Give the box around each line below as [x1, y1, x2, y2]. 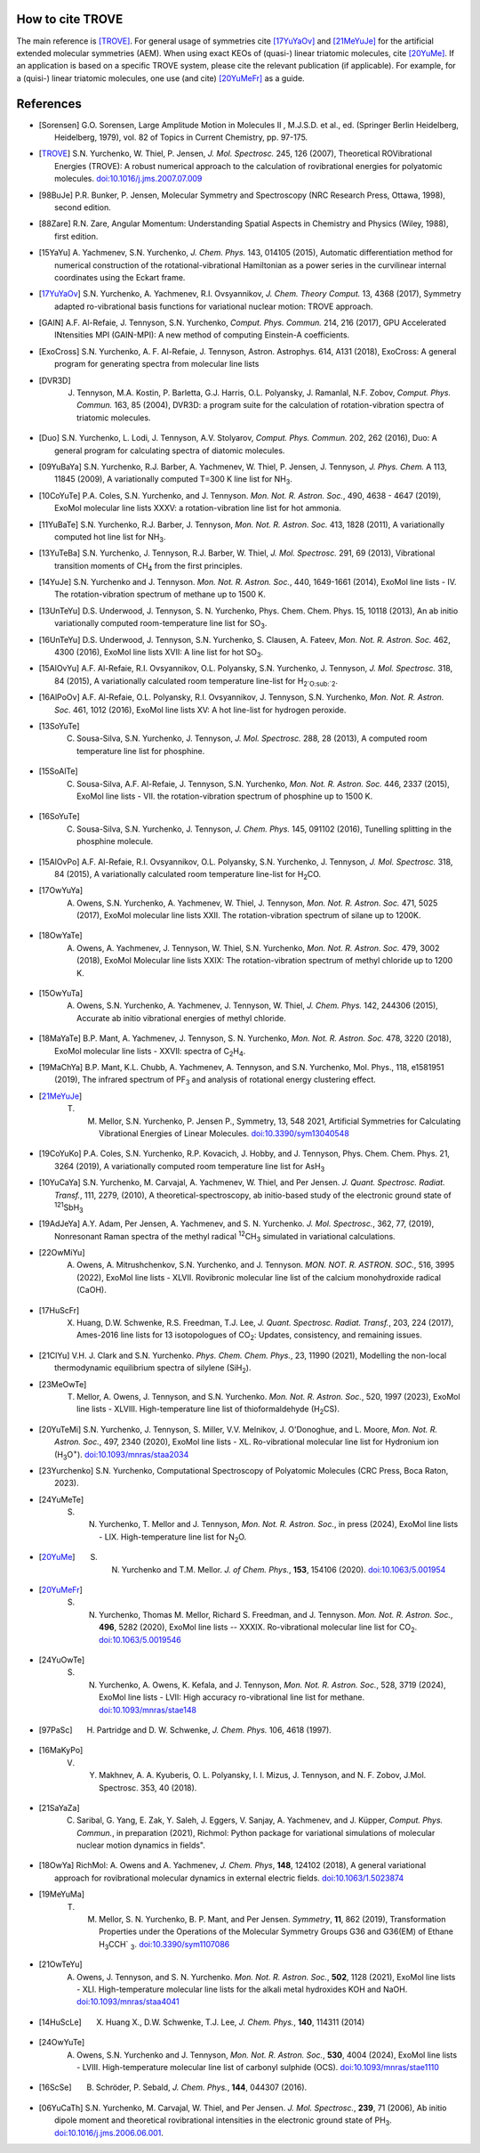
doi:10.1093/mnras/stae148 [99, 1704, 197, 1715]
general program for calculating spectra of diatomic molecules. [54, 445, 285, 456]
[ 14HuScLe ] [38, 2017, 82, 2027]
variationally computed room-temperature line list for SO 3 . [54, 618, 268, 631]
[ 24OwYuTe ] [38, 2037, 85, 2048]
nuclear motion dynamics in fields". [76, 1840, 206, 1851]
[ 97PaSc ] [38, 1724, 73, 1735]
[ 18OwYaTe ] [38, 930, 84, 941]
